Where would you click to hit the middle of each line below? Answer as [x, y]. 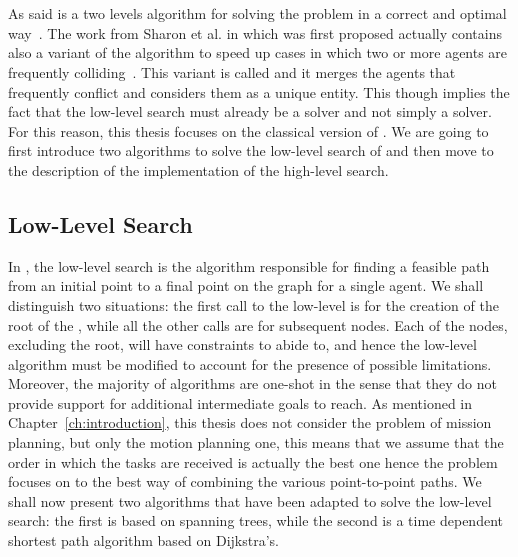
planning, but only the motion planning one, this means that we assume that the [256, 442]
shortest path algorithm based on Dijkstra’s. [143, 540]
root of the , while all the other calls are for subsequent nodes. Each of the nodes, [258, 324]
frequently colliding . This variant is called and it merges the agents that [232, 71]
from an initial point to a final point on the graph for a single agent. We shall [246, 285]
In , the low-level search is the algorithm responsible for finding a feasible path [249, 265]
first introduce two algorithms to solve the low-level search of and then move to [251, 150]
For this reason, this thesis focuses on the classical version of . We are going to [248, 130]
